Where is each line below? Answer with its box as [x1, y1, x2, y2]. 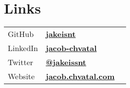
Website [8, 70, 35, 82]
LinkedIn [8, 42, 38, 54]
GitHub [8, 28, 34, 40]
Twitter [8, 56, 34, 68]
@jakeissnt [46, 56, 87, 68]
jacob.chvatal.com [46, 70, 115, 82]
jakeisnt [46, 28, 76, 40]
